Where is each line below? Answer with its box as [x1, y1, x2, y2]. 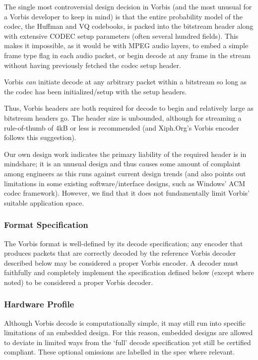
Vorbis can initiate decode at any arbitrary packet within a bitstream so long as [4, 76, 247, 87]
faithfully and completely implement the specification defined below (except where [4, 267, 254, 278]
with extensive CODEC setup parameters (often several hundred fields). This [4, 30, 239, 41]
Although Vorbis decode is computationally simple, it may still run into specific [4, 317, 246, 328]
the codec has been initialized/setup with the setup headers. [4, 86, 187, 96]
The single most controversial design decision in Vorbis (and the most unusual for [4, 1, 252, 11]
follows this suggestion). [4, 132, 76, 143]
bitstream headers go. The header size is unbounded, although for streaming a [4, 112, 242, 123]
